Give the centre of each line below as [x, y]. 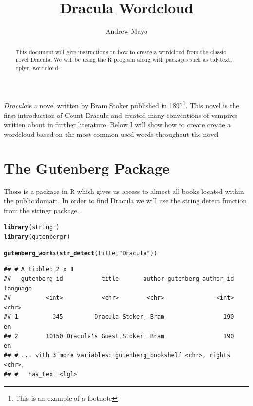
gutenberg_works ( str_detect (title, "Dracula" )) [81, 253]
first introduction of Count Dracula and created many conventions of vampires [121, 115]
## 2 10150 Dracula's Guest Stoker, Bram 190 [119, 336]
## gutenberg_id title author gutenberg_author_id [119, 279]
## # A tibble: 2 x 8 [39, 269]
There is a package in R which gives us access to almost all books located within [124, 191]
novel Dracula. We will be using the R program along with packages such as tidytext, [124, 60]
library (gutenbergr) [37, 237]
